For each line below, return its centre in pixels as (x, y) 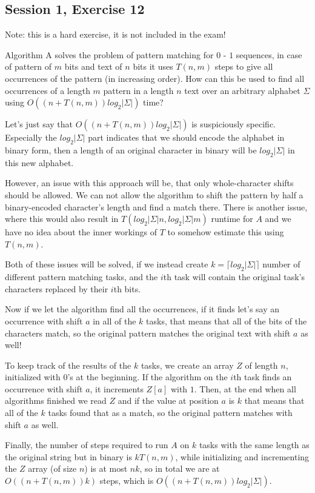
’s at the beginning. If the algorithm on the (148, 377)
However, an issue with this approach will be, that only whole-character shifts (149, 183)
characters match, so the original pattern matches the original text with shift (148, 333)
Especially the (31, 137)
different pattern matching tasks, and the (81, 277)
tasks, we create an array (187, 365)
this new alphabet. (39, 162)
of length (261, 365)
